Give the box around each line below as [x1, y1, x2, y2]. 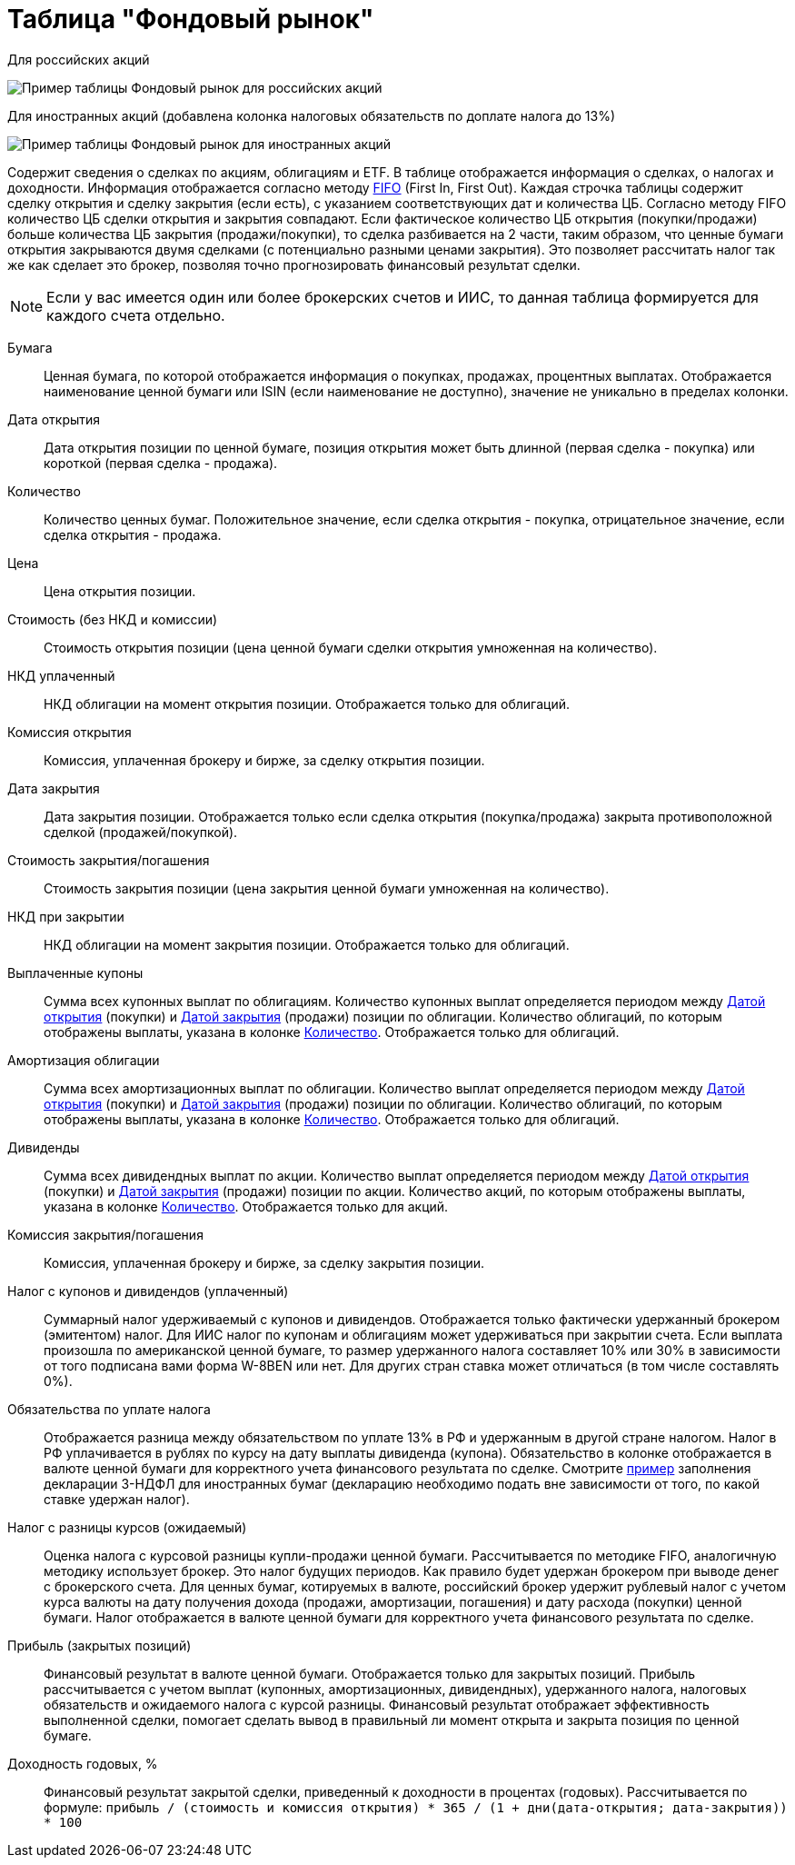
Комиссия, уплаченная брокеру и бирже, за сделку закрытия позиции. [44, 1254, 485, 1271]
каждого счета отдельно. [46, 305, 225, 324]
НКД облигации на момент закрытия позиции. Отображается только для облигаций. [44, 936, 570, 952]
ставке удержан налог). [44, 1491, 190, 1507]
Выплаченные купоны [7, 964, 144, 981]
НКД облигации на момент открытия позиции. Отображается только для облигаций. [44, 695, 571, 712]
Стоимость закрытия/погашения [7, 852, 210, 868]
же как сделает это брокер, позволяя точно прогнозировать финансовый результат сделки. [7, 256, 581, 273]
